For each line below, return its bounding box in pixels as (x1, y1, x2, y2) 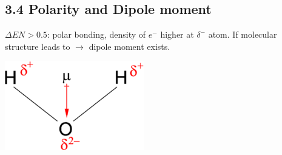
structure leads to (5, 40, 70, 52)
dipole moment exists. (89, 40, 170, 52)
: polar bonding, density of (47, 28, 146, 41)
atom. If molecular (208, 28, 277, 41)
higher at (160, 28, 194, 41)
